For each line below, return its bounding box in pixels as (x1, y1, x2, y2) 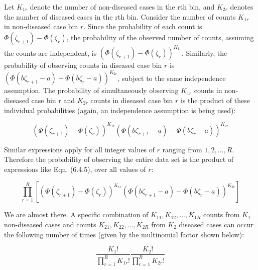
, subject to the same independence (117, 72, 226, 83)
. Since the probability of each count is (83, 21, 202, 32)
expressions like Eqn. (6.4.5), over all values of (4, 163, 146, 174)
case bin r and (31, 95, 75, 105)
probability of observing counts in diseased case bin (4, 60, 162, 70)
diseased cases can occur (179, 219, 254, 230)
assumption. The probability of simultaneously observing (4, 85, 179, 96)
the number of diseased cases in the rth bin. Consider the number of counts (4, 11, 236, 22)
